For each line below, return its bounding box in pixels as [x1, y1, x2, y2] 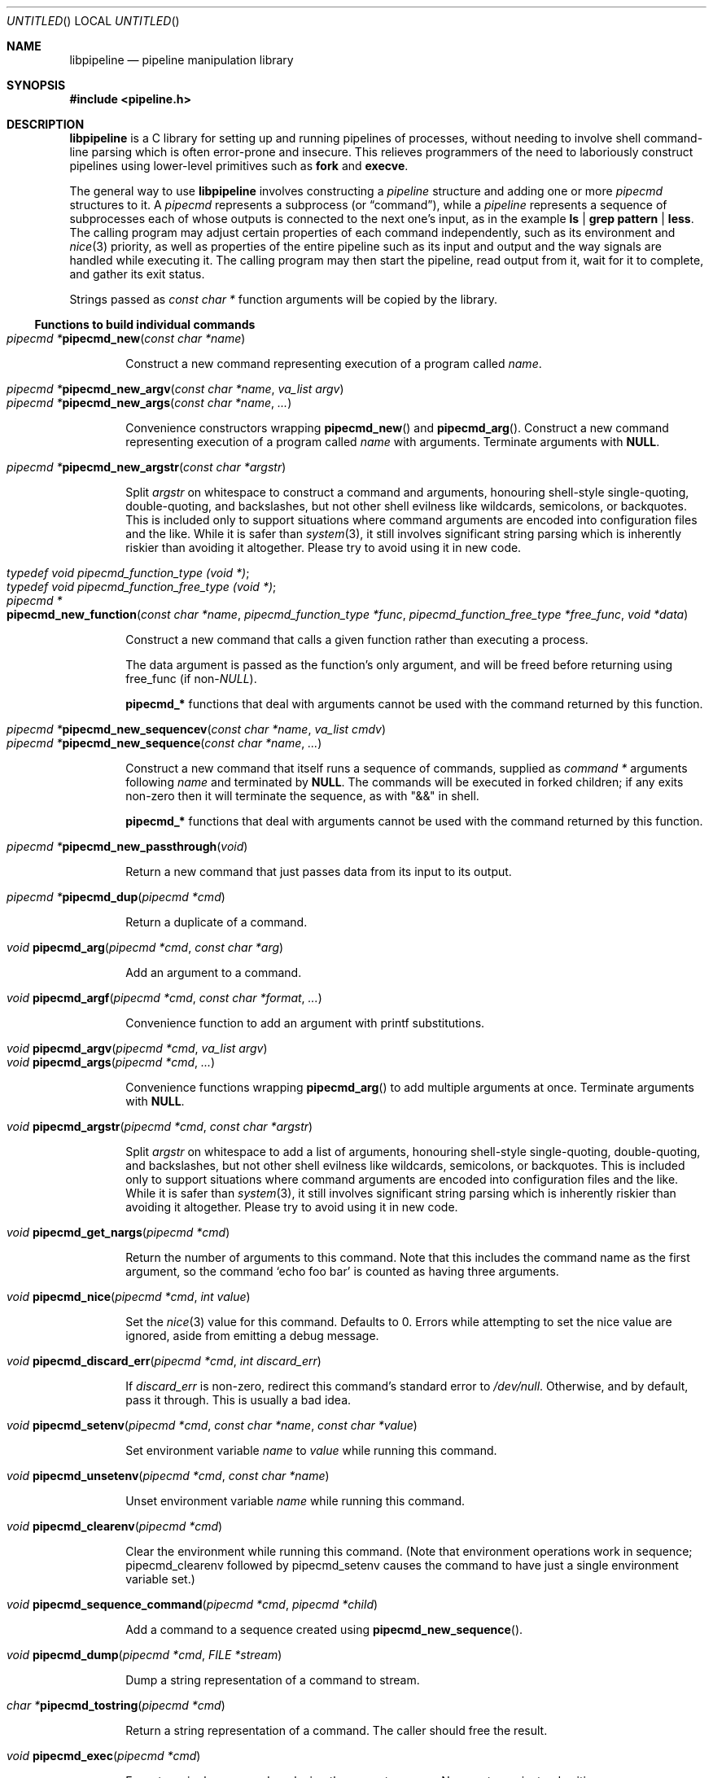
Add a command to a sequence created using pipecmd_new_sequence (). [125, 1623, 523, 1636]
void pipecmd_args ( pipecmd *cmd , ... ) [7, 1055, 216, 1069]
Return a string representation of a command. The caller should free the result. [125, 1723, 548, 1737]
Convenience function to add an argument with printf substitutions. [125, 1016, 485, 1030]
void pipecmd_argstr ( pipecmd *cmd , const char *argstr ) [7, 1119, 313, 1133]
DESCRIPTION [7, 117, 85, 131]
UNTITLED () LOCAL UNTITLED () [7, 14, 180, 28]
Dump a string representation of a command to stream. [125, 1673, 420, 1687]
